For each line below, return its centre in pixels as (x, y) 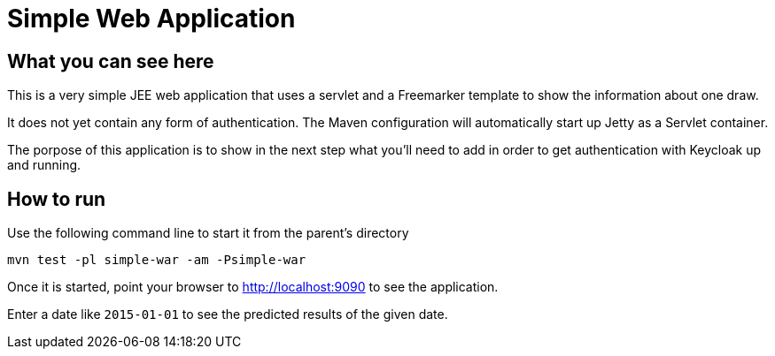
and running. (44, 165)
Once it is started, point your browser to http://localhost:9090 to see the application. (253, 287)
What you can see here (111, 61)
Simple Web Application (151, 19)
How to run (57, 199)
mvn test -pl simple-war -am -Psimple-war (157, 260)
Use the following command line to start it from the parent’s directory (208, 233)
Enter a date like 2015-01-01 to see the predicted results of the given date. (228, 314)
